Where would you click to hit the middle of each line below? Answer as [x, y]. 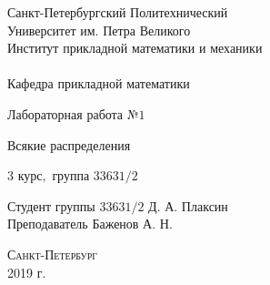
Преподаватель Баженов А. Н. [90, 224]
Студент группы [51, 205]
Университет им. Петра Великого [99, 30]
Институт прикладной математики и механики [135, 48]
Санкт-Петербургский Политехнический [118, 12]
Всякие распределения [69, 144]
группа [71, 175]
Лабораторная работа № [73, 113]
